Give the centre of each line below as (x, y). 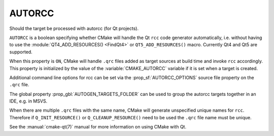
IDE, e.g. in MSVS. (28, 101)
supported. (21, 52)
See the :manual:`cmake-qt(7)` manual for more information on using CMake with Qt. (98, 127)
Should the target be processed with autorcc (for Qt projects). (74, 28)
